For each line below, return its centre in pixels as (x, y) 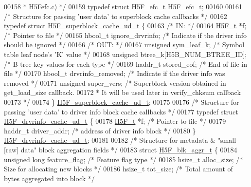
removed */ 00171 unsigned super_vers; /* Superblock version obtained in (115, 83)
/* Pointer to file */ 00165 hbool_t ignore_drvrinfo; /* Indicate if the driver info (125, 35)
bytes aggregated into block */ (49, 178)
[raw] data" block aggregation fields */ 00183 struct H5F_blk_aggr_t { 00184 (121, 149)
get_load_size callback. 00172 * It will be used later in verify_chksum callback (122, 92)
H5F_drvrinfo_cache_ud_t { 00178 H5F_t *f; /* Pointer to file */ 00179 (115, 121)
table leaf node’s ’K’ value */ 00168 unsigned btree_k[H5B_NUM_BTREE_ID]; (125, 54)
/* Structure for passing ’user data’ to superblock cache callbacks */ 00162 (116, 16)
